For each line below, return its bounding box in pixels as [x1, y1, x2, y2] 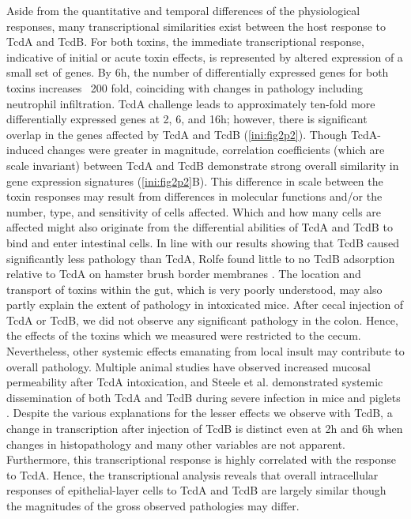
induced [6, 141, 44, 158]
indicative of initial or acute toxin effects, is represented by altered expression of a [6, 48, 403, 65]
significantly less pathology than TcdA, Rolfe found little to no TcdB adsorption [6, 250, 395, 266]
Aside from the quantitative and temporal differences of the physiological [6, 2, 360, 18]
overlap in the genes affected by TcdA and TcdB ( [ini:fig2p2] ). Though [6, 126, 348, 142]
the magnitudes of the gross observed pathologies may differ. [6, 498, 300, 513]
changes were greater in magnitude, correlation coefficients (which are [47, 141, 385, 158]
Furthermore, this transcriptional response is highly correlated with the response [6, 451, 397, 468]
